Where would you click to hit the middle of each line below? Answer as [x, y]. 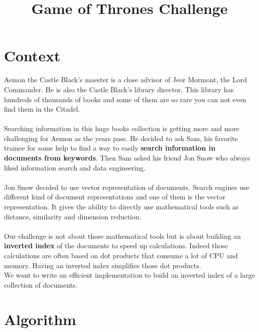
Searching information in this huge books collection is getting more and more [122, 128]
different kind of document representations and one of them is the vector [115, 197]
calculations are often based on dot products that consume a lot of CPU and [121, 255]
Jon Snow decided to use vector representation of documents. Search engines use [127, 187]
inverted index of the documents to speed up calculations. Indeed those [116, 246]
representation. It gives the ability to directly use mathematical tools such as [121, 207]
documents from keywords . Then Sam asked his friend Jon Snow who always [127, 158]
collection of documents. [41, 284]
